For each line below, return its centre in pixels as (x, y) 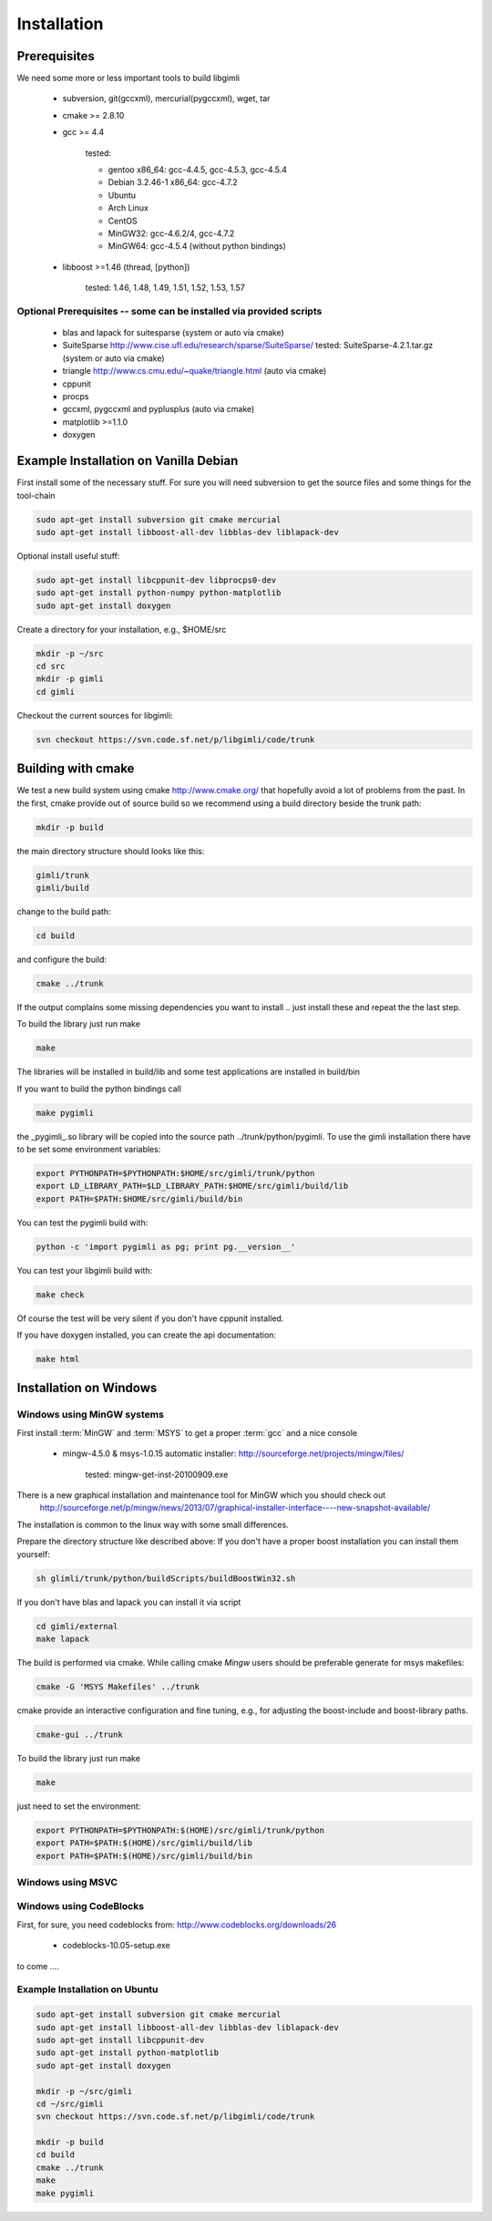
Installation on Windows (87, 1388)
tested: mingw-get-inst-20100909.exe (157, 1474)
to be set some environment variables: (89, 1150)
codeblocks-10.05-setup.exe (116, 1946)
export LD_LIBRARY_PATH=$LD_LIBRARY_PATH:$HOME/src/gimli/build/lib (192, 1186)
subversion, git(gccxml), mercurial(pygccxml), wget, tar (166, 98)
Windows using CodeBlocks (81, 1906)
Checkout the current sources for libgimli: (95, 715)
